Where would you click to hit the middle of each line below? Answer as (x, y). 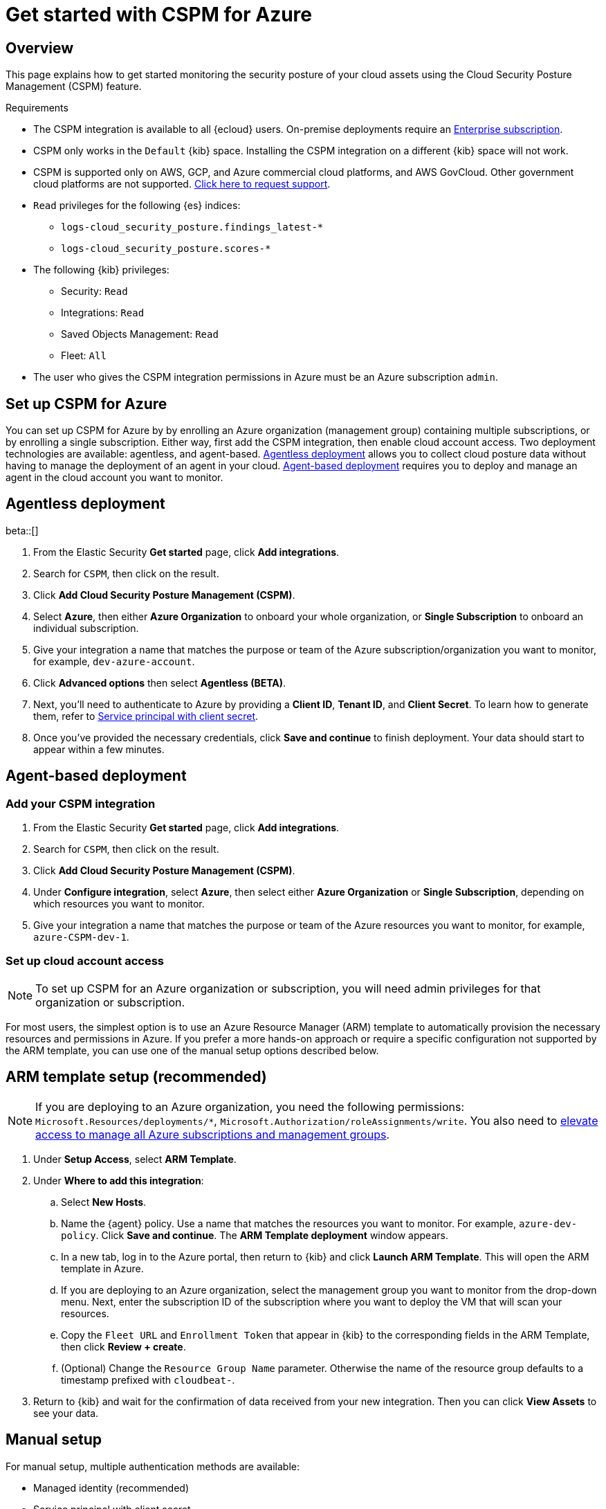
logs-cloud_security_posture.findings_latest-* (192, 227)
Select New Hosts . (104, 1202)
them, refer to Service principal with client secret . (146, 716)
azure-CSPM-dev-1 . (81, 937)
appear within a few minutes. (99, 749)
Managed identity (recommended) (111, 1488)
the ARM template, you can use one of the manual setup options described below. (192, 1050)
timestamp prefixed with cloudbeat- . (148, 1380)
